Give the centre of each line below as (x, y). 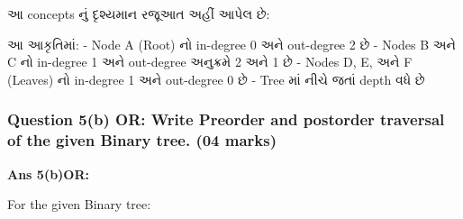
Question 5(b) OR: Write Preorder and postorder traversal (226, 119)
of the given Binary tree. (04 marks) (142, 140)
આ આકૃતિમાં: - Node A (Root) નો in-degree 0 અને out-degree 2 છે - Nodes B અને (232, 44)
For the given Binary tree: (79, 204)
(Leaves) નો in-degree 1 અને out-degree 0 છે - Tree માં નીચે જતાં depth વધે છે (216, 79)
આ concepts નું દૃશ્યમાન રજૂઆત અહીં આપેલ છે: (139, 14)
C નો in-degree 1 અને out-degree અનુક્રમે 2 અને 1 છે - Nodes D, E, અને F (210, 62)
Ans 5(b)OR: (48, 173)
